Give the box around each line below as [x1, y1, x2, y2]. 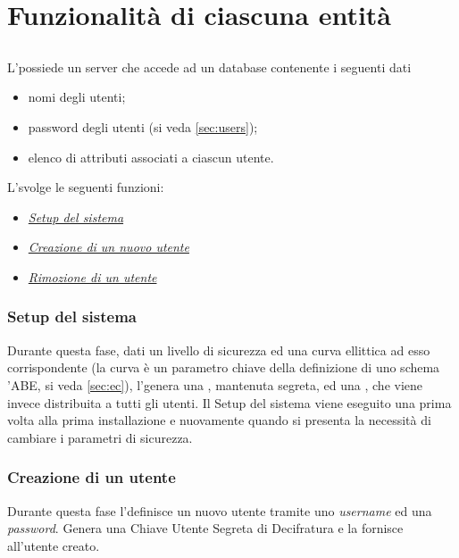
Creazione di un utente [7, 466, 176, 488]
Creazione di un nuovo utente [28, 237, 189, 256]
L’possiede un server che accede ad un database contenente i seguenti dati [7, 57, 412, 76]
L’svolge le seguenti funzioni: [7, 178, 164, 196]
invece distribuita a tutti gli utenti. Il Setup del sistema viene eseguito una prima [7, 393, 452, 412]
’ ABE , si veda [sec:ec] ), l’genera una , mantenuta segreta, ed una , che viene [7, 375, 423, 394]
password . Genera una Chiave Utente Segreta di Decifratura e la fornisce [7, 519, 404, 537]
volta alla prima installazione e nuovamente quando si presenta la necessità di [7, 411, 431, 429]
